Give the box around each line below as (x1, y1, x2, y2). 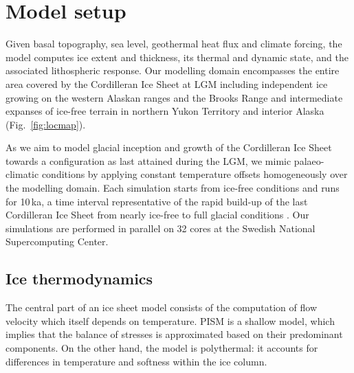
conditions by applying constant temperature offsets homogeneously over (41, 167, 348, 181)
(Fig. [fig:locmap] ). (5, 117, 86, 131)
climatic (5, 167, 39, 181)
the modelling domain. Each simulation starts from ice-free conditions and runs (5, 181, 340, 195)
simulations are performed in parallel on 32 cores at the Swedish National (5, 221, 316, 235)
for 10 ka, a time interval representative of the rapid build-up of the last (5, 194, 308, 208)
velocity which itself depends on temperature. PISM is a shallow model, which (5, 313, 335, 328)
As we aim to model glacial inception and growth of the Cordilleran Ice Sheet (5, 140, 332, 155)
